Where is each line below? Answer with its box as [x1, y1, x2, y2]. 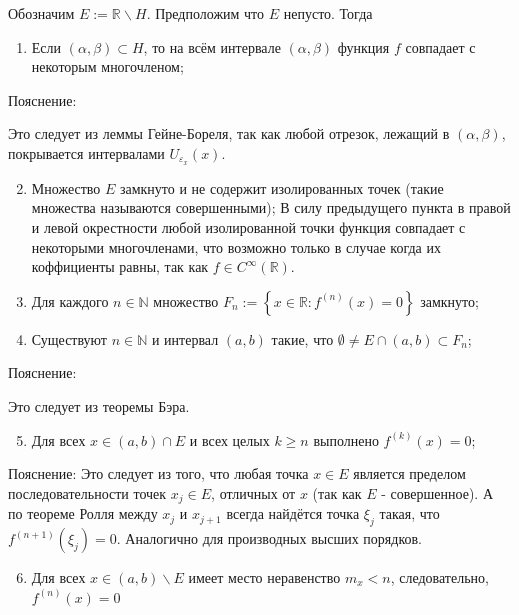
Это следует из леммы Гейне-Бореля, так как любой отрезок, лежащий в [8, 123, 450, 144]
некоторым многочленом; [31, 56, 184, 77]
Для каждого [31, 290, 109, 311]
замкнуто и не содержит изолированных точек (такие [119, 177, 444, 198]
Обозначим [8, 3, 75, 23]
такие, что [271, 328, 334, 349]
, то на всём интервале [143, 36, 281, 57]
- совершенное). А [381, 482, 494, 503]
